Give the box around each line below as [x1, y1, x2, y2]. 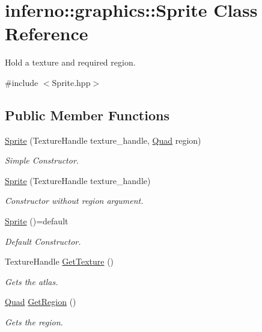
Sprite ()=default [5, 215, 69, 227]
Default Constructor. [5, 235, 81, 247]
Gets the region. [5, 316, 63, 328]
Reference [5, 21, 88, 46]
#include [5, 76, 38, 88]
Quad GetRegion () [5, 295, 76, 308]
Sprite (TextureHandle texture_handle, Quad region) [5, 134, 201, 146]
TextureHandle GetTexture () [5, 255, 114, 268]
